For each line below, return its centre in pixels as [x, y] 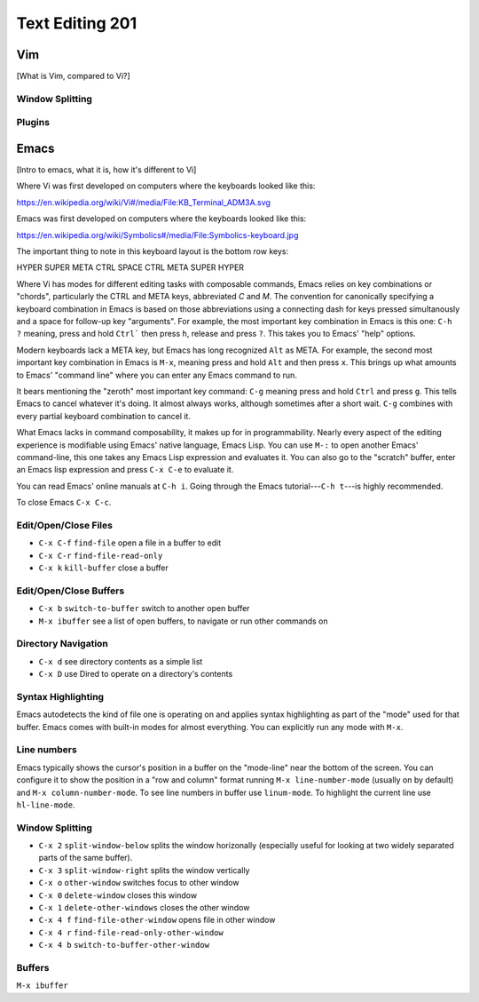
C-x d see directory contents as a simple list [121, 661]
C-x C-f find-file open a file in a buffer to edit [130, 543]
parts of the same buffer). [86, 858]
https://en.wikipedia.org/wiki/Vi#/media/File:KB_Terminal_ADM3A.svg [143, 202]
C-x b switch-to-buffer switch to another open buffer [144, 608]
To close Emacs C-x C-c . [64, 503]
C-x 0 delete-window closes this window [118, 895]
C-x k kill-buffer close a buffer [103, 568]
